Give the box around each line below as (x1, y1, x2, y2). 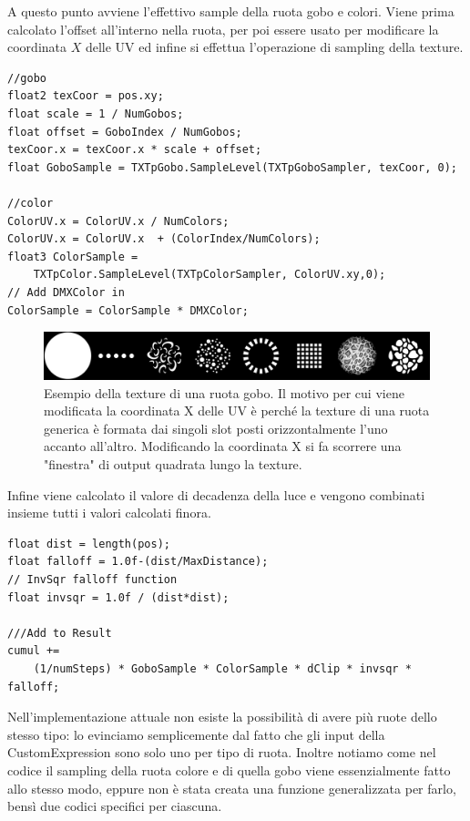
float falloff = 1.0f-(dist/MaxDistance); (7, 555, 269, 569)
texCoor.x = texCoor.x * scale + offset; (7, 143, 262, 157)
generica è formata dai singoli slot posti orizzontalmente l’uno (44, 418, 388, 437)
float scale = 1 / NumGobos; (7, 107, 184, 120)
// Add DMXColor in (7, 285, 125, 299)
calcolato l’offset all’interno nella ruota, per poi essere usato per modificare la (7, 19, 439, 38)
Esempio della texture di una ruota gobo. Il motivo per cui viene (44, 383, 404, 402)
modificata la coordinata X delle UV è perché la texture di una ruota (44, 401, 430, 420)
